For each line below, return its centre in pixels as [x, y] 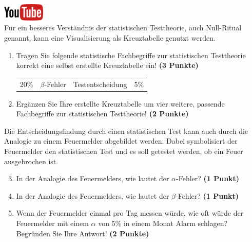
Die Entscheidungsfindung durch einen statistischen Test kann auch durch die [126, 131]
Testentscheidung [100, 84]
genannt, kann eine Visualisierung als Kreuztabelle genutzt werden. [110, 38]
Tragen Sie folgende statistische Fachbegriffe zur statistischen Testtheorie [131, 55]
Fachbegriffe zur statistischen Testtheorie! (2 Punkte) [102, 114]
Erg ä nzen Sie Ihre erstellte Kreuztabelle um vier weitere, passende [120, 103]
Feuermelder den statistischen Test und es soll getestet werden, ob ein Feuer [124, 151]
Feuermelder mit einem [52, 223]
